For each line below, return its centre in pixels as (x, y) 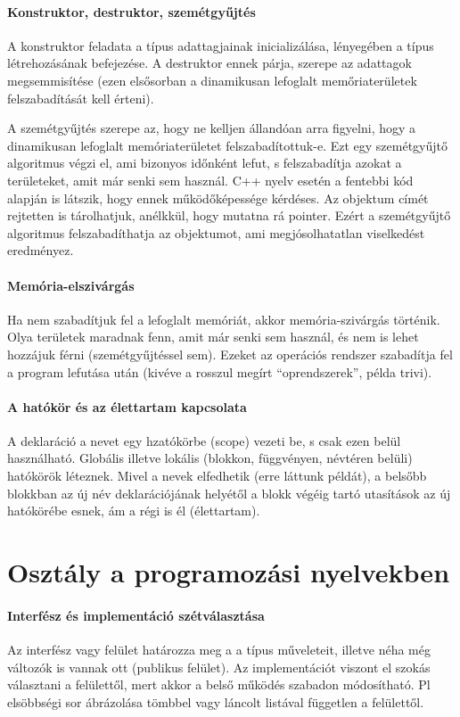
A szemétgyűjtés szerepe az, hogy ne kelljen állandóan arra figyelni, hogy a (212, 128)
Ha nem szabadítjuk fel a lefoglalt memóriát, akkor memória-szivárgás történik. (224, 319)
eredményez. (41, 250)
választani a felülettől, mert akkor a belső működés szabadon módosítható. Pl (219, 684)
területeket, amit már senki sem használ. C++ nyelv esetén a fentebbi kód (210, 180)
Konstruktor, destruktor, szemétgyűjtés (131, 11)
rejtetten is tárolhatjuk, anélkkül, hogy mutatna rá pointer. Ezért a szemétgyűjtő (229, 215)
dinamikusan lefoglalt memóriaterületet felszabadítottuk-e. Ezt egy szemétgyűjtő (228, 145)
